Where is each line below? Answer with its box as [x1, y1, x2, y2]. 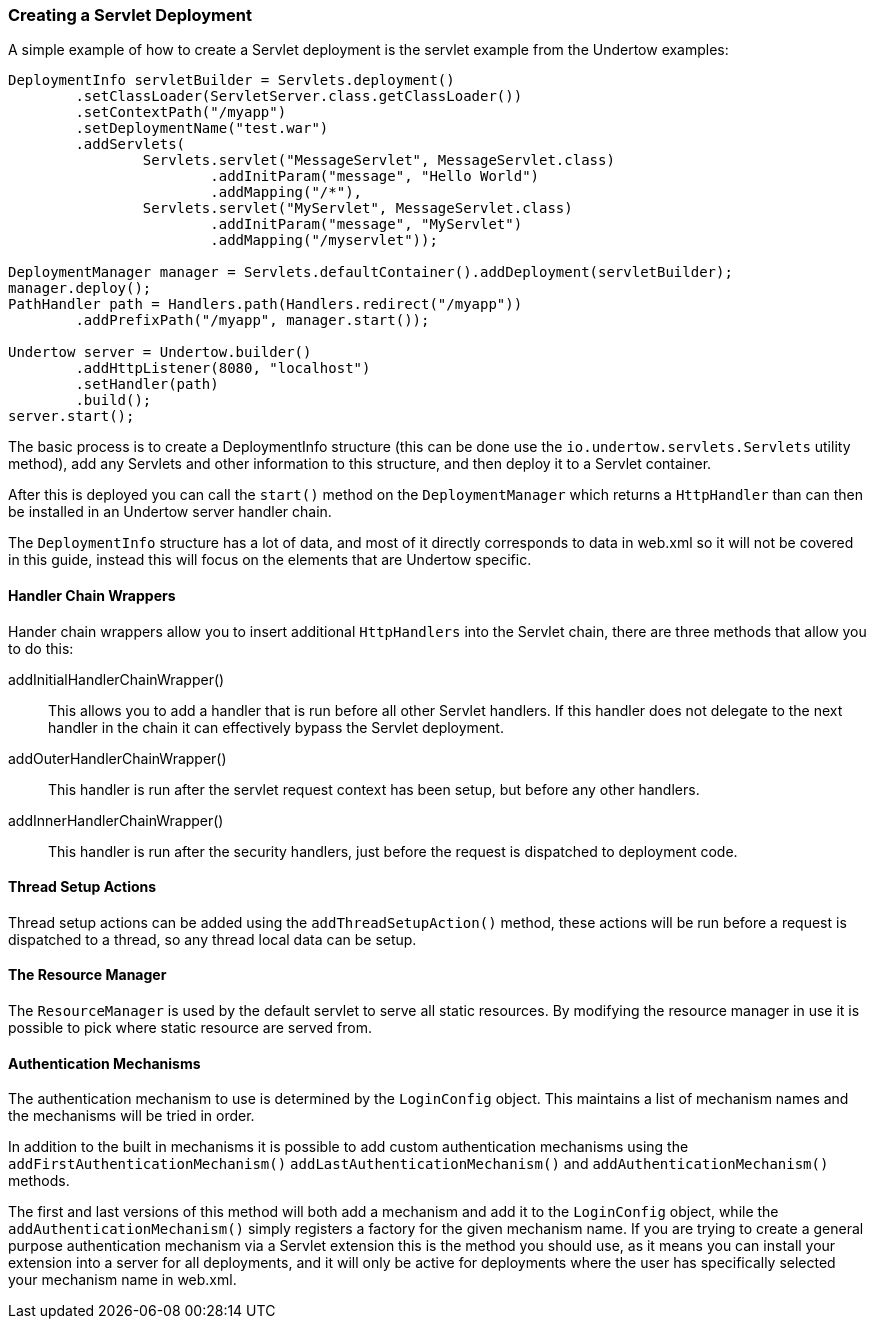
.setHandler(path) [75, 376, 219, 393]
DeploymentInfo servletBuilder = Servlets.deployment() [8, 72, 455, 89]
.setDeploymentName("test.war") [75, 120, 329, 137]
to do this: [8, 639, 74, 657]
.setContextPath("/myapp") [75, 104, 287, 121]
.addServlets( [75, 136, 186, 153]
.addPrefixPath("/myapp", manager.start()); [75, 312, 430, 329]
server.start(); [8, 408, 135, 425]
